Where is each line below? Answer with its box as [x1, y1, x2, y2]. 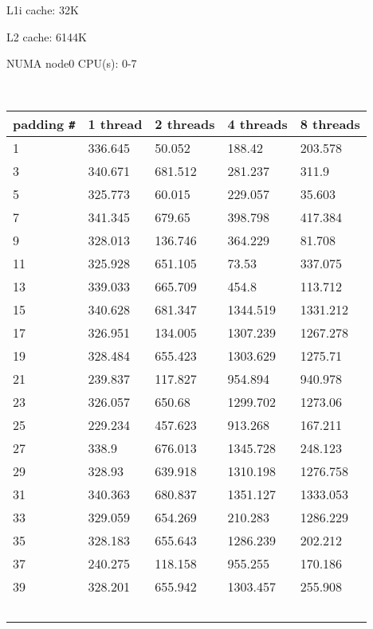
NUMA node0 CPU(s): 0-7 [6, 55, 137, 72]
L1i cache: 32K [6, 2, 79, 18]
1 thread [88, 115, 143, 134]
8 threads [300, 115, 360, 134]
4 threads [227, 115, 288, 134]
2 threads [155, 115, 215, 134]
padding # [13, 115, 76, 134]
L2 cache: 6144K [6, 28, 87, 45]
